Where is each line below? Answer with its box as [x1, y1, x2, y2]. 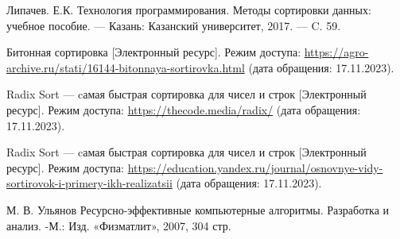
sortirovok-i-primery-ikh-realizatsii [6, 175, 173, 191]
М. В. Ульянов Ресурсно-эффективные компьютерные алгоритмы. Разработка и [6, 201, 390, 218]
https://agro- [304, 44, 369, 60]
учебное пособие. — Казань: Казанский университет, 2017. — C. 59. [6, 17, 341, 33]
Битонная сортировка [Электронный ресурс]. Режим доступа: [6, 44, 301, 60]
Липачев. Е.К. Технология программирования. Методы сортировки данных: [6, 2, 371, 17]
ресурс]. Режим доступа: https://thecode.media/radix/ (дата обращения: [6, 101, 361, 118]
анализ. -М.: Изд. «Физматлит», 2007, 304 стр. [6, 217, 231, 233]
